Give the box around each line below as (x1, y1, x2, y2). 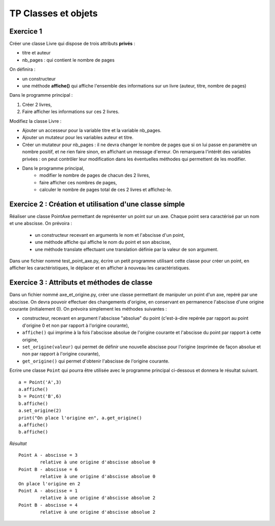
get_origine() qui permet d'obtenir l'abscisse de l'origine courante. (22, 358, 170, 364)
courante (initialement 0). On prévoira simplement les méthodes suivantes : (9, 306, 168, 312)
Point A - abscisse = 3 (18, 452, 78, 458)
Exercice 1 (9, 27, 43, 36)
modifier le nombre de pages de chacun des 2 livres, (39, 172, 150, 178)
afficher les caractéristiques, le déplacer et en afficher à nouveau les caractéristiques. (9, 265, 190, 271)
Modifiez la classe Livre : (9, 118, 62, 124)
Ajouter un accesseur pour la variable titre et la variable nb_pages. (22, 127, 161, 133)
